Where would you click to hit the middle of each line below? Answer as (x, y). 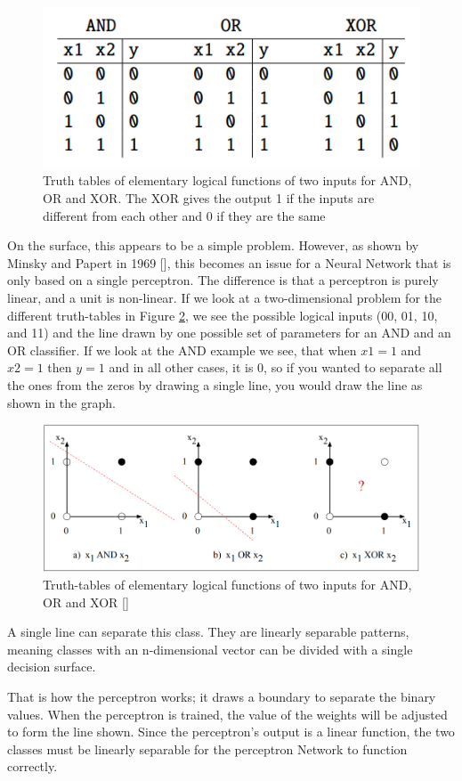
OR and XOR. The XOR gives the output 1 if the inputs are (209, 197)
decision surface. (52, 667)
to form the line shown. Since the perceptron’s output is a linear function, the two (231, 732)
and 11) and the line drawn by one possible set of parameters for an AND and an (229, 333)
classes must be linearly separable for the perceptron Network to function (207, 748)
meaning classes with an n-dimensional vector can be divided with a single (210, 649)
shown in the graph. (61, 402)
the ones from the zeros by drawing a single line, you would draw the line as (215, 384)
